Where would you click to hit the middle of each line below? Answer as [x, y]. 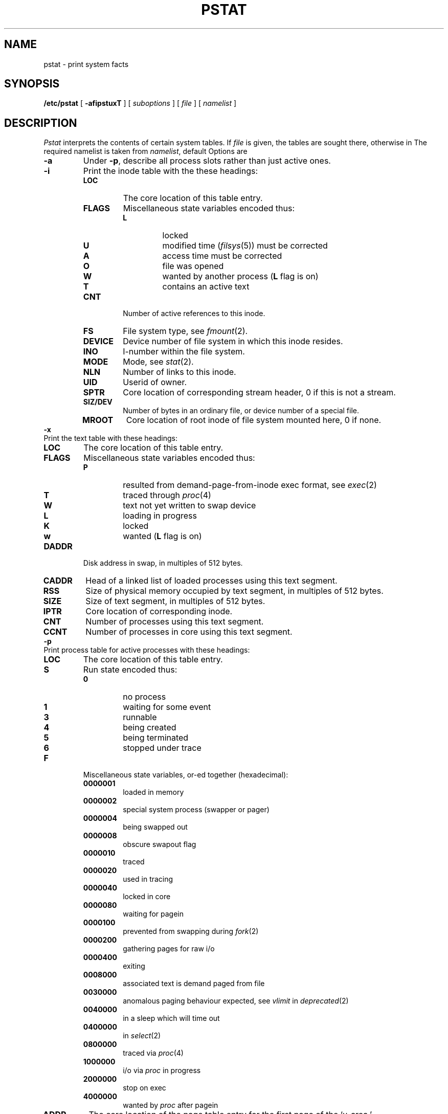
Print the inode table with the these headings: [171, 171]
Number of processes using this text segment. [175, 622]
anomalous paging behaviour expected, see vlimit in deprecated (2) [236, 1001]
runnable [140, 717]
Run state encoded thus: [130, 670]
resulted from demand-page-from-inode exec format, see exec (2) [250, 485]
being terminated [156, 738]
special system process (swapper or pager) [196, 810]
